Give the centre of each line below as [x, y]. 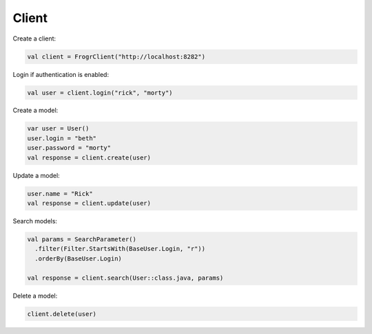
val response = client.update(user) [89, 203]
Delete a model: [35, 296]
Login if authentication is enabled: [61, 74]
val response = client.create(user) [89, 157]
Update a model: [36, 175]
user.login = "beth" [62, 138]
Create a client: [34, 38]
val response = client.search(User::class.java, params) [125, 278]
